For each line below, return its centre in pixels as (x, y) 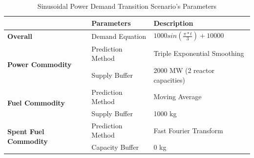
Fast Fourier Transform (188, 130)
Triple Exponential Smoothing (199, 53)
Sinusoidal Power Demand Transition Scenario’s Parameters (127, 6)
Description (173, 23)
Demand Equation (119, 36)
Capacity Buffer (115, 147)
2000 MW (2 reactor (184, 70)
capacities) (169, 79)
